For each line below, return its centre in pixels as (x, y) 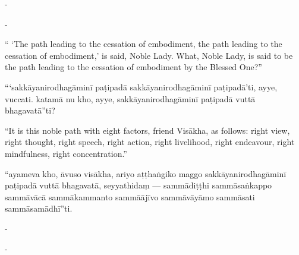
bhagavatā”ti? (30, 110)
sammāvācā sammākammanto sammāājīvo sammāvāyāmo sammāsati (130, 196)
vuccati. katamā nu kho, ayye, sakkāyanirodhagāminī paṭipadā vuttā (130, 98)
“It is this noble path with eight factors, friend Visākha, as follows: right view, (147, 130)
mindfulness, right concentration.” (66, 153)
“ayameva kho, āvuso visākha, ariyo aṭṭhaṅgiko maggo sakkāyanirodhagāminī (146, 173)
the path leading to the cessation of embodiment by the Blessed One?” (133, 67)
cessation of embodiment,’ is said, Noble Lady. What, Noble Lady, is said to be (149, 55)
